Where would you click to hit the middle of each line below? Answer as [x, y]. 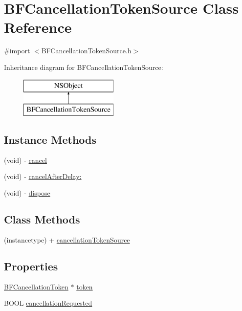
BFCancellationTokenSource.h [86, 51]
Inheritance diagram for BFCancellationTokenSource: [84, 67]
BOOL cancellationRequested [48, 303]
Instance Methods [50, 140]
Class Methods [42, 219]
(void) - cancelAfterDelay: [43, 176]
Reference [38, 27]
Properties [31, 266]
